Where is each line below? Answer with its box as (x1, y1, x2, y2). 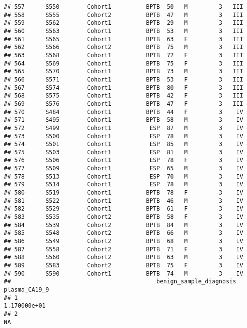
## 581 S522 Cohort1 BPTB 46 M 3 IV (4, 197, 243, 204)
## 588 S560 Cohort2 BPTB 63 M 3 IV (4, 254, 243, 261)
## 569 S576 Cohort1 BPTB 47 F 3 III (4, 100, 243, 107)
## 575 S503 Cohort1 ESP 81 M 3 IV (4, 148, 243, 156)
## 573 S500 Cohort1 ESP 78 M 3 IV (4, 132, 243, 140)
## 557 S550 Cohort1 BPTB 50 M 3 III (4, 3, 243, 10)
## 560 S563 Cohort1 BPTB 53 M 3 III (4, 27, 243, 34)
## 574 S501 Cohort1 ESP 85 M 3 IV (4, 141, 243, 148)
